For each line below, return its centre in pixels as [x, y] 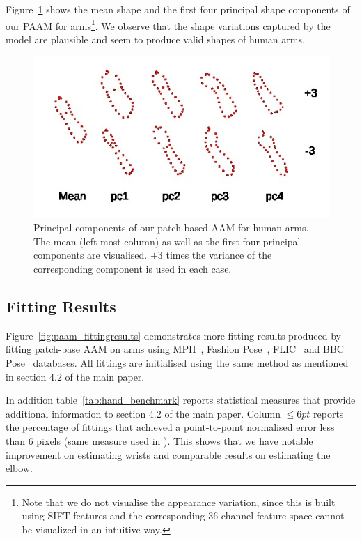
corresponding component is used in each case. [133, 269]
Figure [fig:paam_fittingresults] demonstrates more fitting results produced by [174, 335]
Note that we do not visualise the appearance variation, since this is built [179, 502]
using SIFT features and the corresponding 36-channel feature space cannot [183, 516]
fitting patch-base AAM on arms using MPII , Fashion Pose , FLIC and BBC [175, 349]
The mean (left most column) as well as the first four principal [167, 241]
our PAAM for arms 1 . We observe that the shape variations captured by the [168, 24]
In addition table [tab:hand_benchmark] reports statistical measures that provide [181, 400]
